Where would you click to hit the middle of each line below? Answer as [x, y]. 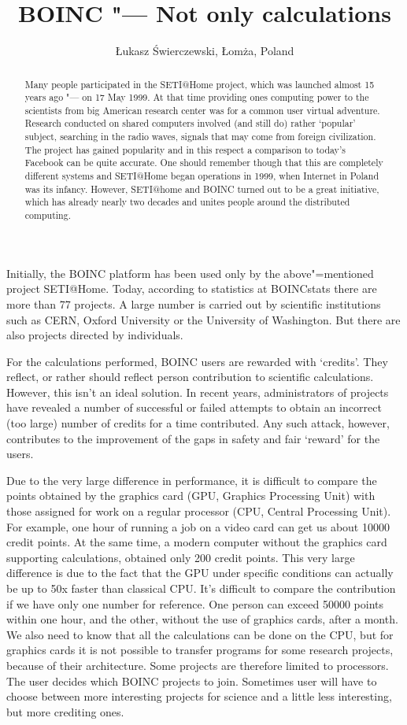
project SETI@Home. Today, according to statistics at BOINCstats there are [192, 289]
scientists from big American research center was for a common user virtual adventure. [202, 110]
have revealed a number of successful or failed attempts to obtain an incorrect [194, 407]
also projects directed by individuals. [95, 335]
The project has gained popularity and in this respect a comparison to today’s [185, 149]
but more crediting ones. [65, 711]
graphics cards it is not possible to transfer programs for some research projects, [200, 650]
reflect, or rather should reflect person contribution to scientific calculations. [190, 377]
